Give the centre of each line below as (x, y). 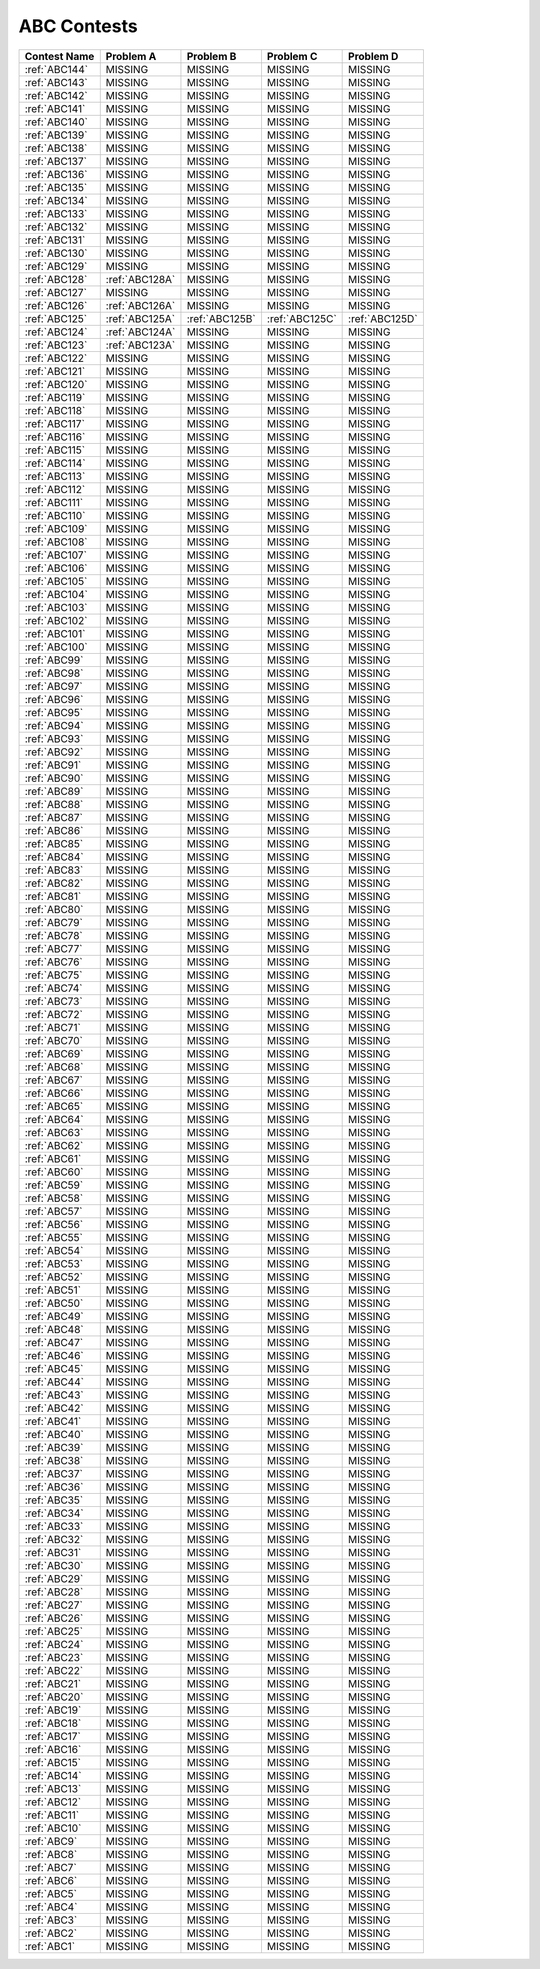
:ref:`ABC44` (54, 1382)
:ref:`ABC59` (54, 1185)
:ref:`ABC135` (56, 187)
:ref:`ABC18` (53, 1723)
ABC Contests (78, 26)
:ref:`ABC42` (54, 1408)
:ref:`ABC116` (55, 437)
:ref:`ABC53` (54, 1263)
